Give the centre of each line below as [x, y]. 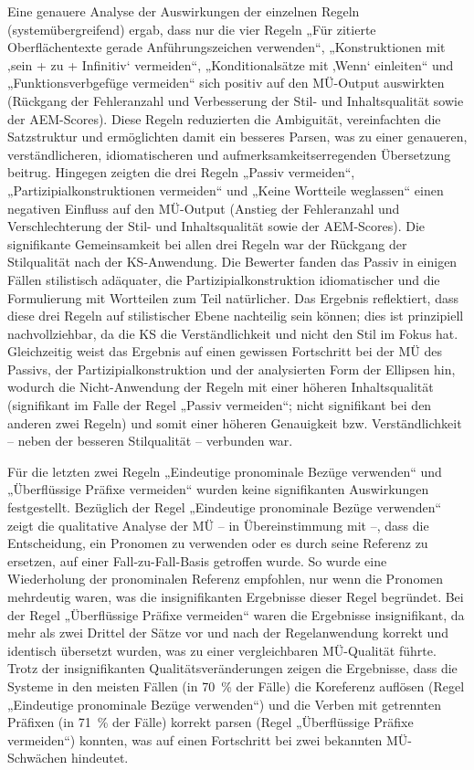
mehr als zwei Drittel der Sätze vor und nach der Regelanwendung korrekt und [228, 633]
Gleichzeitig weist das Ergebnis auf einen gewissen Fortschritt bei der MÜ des [225, 351]
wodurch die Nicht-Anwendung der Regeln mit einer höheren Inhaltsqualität [221, 387]
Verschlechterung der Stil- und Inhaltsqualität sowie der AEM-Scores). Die [216, 226]
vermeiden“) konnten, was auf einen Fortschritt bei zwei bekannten [195, 739]
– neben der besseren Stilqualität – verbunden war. [150, 441]
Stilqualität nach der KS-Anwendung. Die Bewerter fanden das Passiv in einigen [232, 262]
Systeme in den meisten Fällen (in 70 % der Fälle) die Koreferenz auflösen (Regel [236, 686]
